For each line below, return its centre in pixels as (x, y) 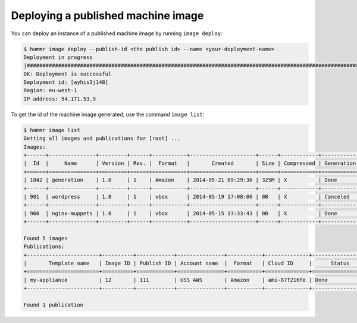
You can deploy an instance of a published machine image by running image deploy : (117, 33)
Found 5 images (46, 238)
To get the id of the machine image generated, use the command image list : (108, 114)
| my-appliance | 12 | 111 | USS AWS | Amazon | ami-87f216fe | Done (176, 280)
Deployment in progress (58, 57)
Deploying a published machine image (107, 15)
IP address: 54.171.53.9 (60, 99)
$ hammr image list (52, 130)
